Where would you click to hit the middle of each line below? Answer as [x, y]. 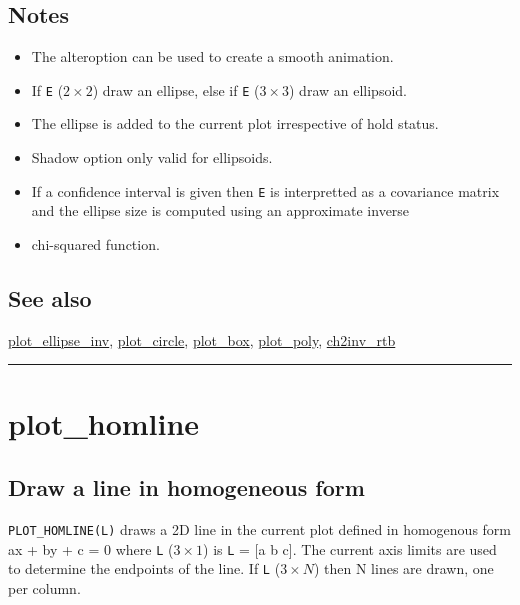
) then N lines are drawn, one [403, 568]
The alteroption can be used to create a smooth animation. [212, 56]
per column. [44, 587]
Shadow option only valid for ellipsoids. [152, 157]
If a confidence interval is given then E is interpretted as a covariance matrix [265, 190]
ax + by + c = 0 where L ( [91, 548]
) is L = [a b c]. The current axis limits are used [350, 548]
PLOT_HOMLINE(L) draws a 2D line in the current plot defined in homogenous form [260, 528]
